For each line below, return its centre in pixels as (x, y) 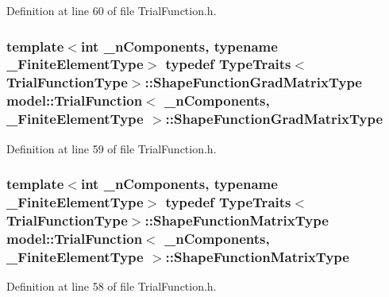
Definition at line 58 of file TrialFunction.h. (112, 286)
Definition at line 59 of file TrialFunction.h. (112, 148)
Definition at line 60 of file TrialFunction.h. (112, 10)
